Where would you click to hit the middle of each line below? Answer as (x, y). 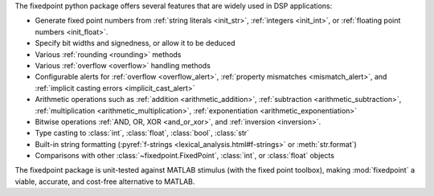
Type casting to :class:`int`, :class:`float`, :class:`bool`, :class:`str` (142, 133)
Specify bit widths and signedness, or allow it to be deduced (135, 43)
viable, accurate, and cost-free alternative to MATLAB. (105, 182)
